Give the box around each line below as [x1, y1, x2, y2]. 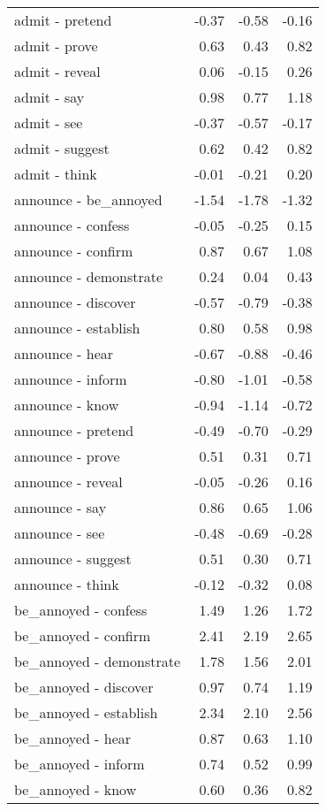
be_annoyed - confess [14, 600, 148, 620]
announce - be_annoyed [14, 189, 163, 210]
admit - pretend [14, 10, 112, 30]
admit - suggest [14, 138, 110, 158]
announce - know [14, 394, 119, 415]
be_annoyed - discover [14, 677, 154, 697]
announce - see [14, 523, 105, 543]
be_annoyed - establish [14, 702, 158, 723]
